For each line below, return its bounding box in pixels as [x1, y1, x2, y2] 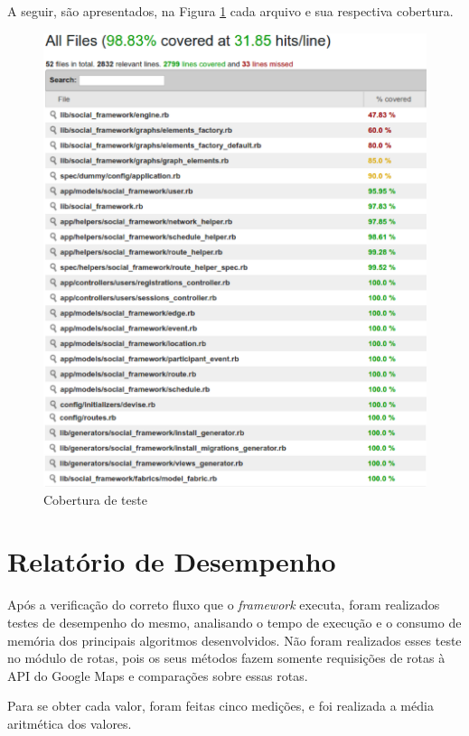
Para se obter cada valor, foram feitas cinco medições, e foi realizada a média [7, 696, 434, 715]
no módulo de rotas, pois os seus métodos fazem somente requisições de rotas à [7, 648, 446, 667]
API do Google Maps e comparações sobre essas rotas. [7, 666, 308, 685]
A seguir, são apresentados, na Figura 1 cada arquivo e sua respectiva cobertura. [7, 2, 454, 20]
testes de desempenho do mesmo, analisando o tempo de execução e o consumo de [7, 613, 462, 632]
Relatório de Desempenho [7, 543, 336, 580]
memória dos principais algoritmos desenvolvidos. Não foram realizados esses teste [7, 630, 462, 649]
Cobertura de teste [43, 489, 147, 508]
